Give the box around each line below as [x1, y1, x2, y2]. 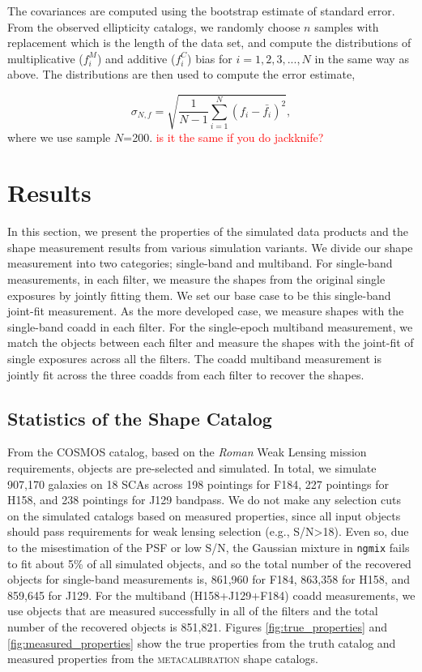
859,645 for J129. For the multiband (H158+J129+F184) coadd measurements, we [7, 586, 416, 603]
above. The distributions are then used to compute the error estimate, [7, 66, 356, 83]
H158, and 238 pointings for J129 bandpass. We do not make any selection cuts [7, 491, 401, 508]
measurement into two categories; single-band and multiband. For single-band [7, 255, 393, 272]
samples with [314, 18, 379, 35]
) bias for [187, 49, 232, 66]
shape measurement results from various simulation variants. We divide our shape [7, 238, 413, 255]
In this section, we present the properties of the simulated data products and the [7, 223, 408, 240]
